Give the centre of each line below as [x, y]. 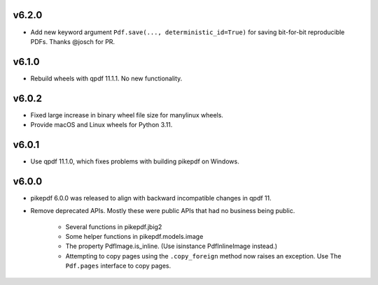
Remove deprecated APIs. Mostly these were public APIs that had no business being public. [163, 211]
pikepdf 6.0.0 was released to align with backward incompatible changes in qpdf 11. [151, 198]
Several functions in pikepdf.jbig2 [114, 226]
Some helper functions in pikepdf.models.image [134, 237]
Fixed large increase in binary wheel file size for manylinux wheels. [127, 115]
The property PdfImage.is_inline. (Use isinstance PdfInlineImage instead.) [171, 246]
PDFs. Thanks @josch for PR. [73, 41]
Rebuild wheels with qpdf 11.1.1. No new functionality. [106, 78]
